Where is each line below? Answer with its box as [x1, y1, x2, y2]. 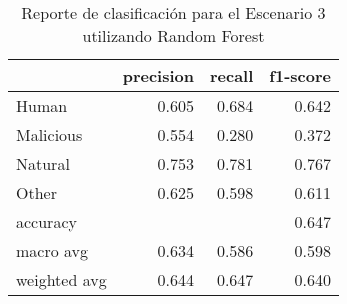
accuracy [16, 210, 77, 233]
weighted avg [16, 268, 107, 291]
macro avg [16, 239, 89, 262]
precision [122, 64, 194, 87]
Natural [16, 152, 70, 175]
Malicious [16, 123, 83, 146]
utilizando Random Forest [82, 24, 265, 47]
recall [209, 64, 254, 87]
